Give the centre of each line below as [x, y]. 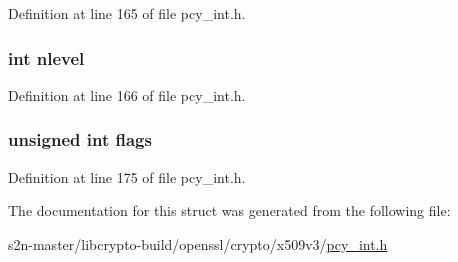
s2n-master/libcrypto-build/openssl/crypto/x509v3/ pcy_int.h [198, 243]
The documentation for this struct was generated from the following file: [229, 210]
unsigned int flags [80, 139]
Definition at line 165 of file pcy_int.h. [127, 13]
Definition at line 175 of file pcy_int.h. [127, 176]
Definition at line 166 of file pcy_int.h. [127, 94]
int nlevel [46, 57]
